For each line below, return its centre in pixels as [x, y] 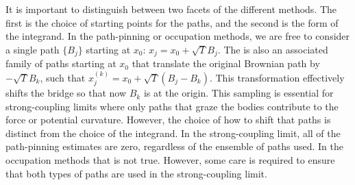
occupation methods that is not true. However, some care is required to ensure [170, 160]
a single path [33, 49]
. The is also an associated [273, 49]
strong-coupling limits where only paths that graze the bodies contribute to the [172, 106]
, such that [63, 77]
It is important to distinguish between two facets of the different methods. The [171, 9]
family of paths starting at [61, 63]
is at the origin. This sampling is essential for [238, 93]
